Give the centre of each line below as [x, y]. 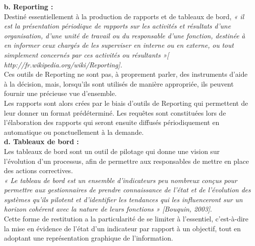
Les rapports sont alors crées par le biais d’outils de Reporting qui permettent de [126, 103]
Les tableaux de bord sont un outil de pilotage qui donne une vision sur [112, 151]
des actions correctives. [39, 170]
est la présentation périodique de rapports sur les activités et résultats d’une [117, 26]
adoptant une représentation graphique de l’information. [89, 238]
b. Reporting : [28, 6]
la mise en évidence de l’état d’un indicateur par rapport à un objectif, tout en [123, 228]
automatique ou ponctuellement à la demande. [74, 132]
